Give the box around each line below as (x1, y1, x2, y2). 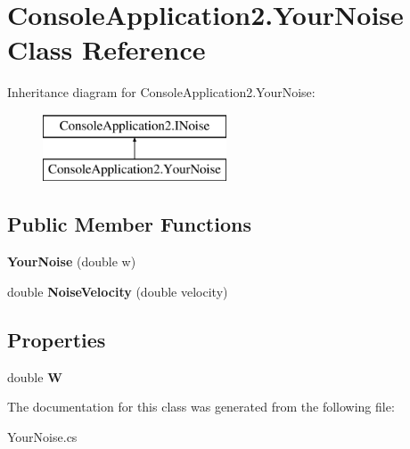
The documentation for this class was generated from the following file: (7, 397, 395, 416)
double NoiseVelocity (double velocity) (7, 282, 228, 300)
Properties (7, 325, 106, 353)
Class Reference (7, 31, 206, 68)
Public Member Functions (7, 210, 251, 238)
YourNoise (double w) (7, 252, 136, 271)
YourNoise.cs (7, 427, 78, 445)
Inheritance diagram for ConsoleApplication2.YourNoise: (7, 83, 316, 102)
